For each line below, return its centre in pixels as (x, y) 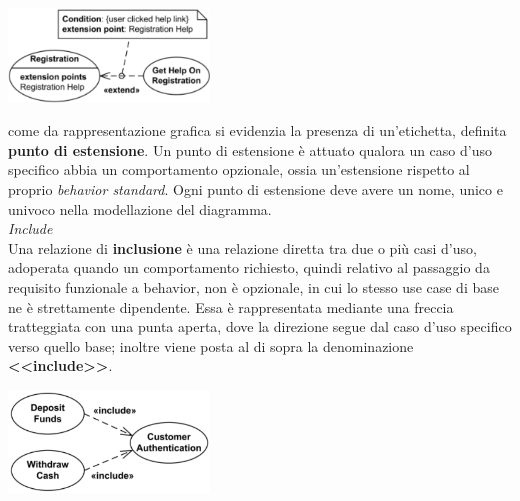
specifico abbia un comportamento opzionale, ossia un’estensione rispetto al (239, 169)
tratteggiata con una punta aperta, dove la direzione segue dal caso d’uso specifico (260, 326)
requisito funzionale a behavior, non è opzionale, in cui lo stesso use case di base (253, 287)
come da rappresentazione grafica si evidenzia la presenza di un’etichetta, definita (257, 130)
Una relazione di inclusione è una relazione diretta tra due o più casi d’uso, (242, 247)
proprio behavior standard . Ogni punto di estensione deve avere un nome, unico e (255, 189)
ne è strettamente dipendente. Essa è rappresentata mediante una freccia (231, 306)
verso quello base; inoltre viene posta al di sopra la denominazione (211, 345)
